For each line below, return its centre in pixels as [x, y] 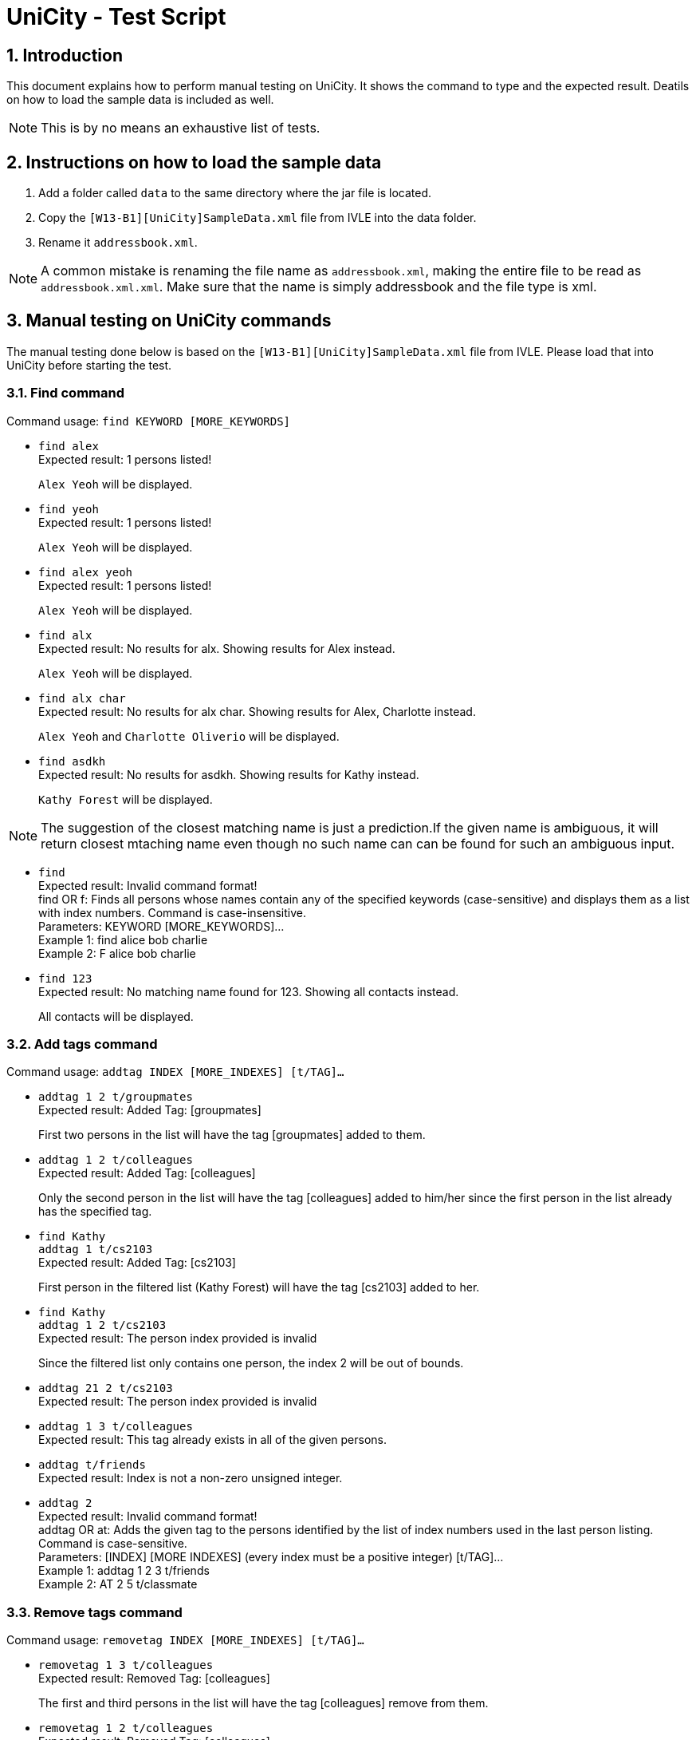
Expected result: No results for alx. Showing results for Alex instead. [217, 648]
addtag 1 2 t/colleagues [116, 1160]
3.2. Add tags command [82, 1044]
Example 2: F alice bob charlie [117, 953]
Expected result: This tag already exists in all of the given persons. [213, 1440]
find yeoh [69, 509]
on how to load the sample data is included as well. [140, 100]
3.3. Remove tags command [94, 1612]
